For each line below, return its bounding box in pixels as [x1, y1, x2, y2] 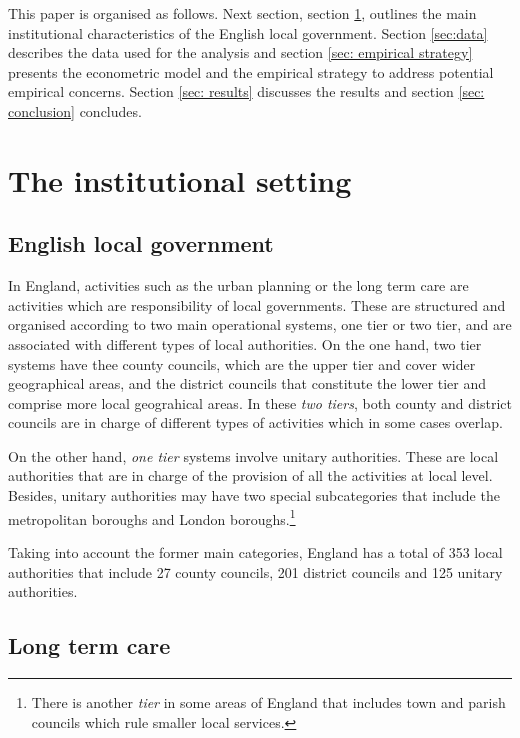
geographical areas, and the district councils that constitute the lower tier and [8, 373, 487, 394]
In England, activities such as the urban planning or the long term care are [8, 275, 469, 296]
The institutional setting [8, 159, 352, 200]
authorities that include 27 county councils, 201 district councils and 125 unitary [8, 561, 503, 582]
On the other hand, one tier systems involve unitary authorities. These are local [8, 445, 499, 466]
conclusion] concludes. [8, 100, 142, 121]
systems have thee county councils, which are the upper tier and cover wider [8, 353, 476, 374]
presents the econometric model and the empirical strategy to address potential [8, 61, 494, 82]
